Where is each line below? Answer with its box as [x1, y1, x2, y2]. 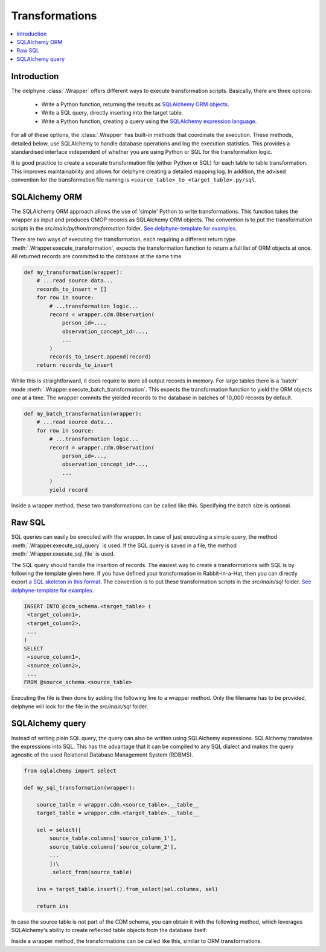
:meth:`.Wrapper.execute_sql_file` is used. [11, 550, 115, 557]
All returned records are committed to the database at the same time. [11, 253, 184, 259]
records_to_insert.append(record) [49, 353, 152, 360]
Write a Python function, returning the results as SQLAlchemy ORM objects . [41, 101, 229, 108]
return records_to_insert [36, 362, 113, 369]
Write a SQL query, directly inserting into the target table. [41, 109, 184, 116]
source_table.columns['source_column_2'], [49, 843, 177, 850]
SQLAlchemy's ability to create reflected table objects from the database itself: [11, 926, 208, 933]
